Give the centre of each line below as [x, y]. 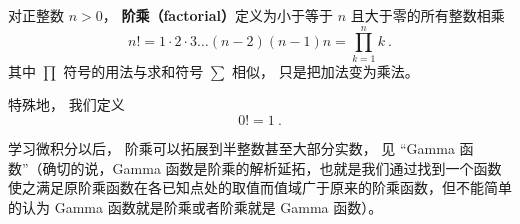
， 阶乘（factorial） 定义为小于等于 [218, 15]
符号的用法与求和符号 [133, 70]
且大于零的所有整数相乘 [427, 15]
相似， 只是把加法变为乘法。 [325, 70]
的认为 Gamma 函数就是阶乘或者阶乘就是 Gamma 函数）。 [195, 206]
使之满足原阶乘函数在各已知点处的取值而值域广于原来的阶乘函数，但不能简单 [260, 187]
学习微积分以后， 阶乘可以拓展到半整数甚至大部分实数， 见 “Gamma [231, 147]
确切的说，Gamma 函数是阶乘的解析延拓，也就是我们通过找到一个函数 [272, 167]
